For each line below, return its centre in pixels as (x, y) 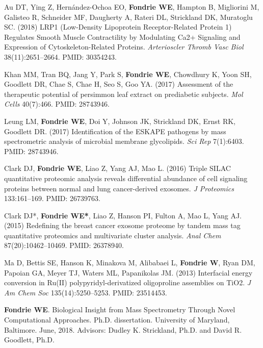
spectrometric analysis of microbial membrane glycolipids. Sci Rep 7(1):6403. (124, 141)
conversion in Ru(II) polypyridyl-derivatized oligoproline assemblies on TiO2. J (128, 282)
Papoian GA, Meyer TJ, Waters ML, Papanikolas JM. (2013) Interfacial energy (128, 272)
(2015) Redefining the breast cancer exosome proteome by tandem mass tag (122, 225)
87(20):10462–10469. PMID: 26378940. (64, 245)
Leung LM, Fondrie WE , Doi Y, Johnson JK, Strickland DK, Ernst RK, (120, 121)
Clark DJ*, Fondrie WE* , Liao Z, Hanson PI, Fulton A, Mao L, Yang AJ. (123, 215)
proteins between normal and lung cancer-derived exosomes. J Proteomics (119, 188)
